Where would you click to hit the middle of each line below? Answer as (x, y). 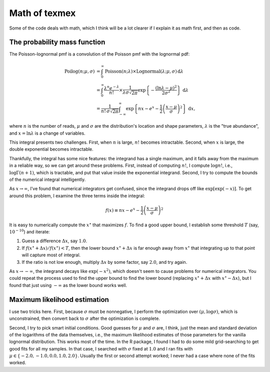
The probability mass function (57, 42)
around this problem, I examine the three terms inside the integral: (77, 196)
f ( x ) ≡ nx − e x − (122, 210)
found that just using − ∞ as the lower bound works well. (68, 285)
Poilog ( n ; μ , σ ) (79, 71)
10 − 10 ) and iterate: (29, 232)
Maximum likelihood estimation (59, 300)
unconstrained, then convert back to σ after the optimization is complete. (84, 318)
